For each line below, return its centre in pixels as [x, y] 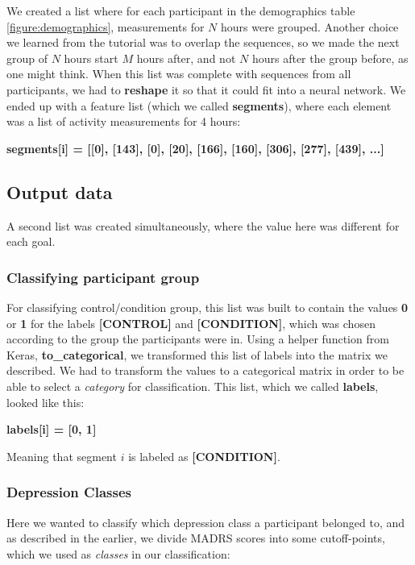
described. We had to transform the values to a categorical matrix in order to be [205, 370]
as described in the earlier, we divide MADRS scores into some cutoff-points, [196, 538]
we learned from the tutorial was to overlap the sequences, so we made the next [203, 42]
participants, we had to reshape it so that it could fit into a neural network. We [206, 89]
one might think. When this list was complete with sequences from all [179, 74]
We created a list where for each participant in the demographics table [181, 10]
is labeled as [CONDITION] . [204, 456]
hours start [91, 58]
